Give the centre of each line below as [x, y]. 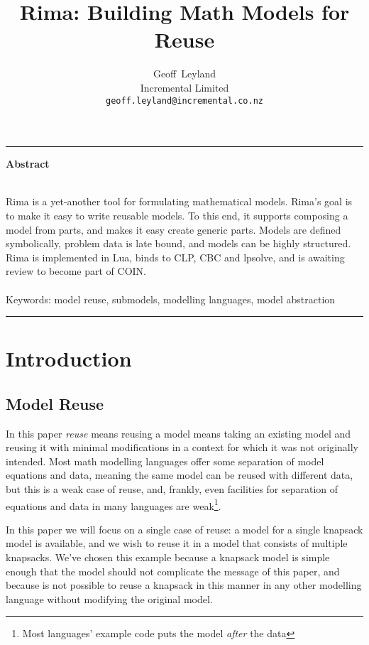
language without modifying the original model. [109, 598]
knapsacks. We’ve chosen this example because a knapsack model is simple [168, 557]
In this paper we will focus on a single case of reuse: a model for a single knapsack [184, 529]
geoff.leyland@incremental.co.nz [184, 101]
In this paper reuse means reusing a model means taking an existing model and [178, 433]
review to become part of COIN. [76, 271]
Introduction [69, 358]
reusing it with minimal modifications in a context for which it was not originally [182, 447]
